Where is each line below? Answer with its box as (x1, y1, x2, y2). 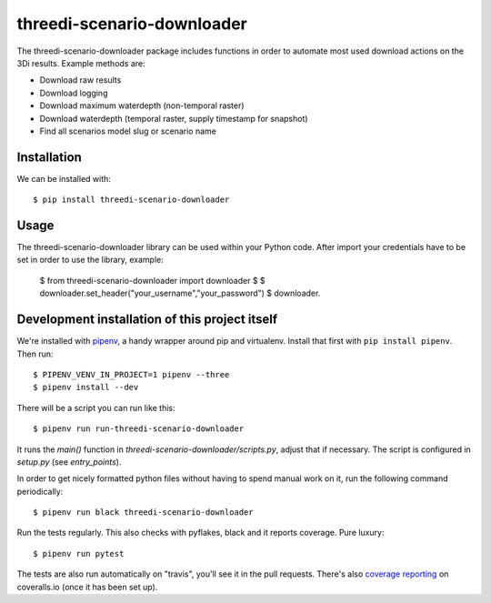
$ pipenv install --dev (33, 382, 139, 393)
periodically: (16, 486, 64, 497)
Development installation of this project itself (16, 312, 278, 327)
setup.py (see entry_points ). (16, 456, 122, 467)
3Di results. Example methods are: (16, 57, 145, 68)
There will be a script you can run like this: (16, 402, 176, 413)
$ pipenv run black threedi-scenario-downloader (33, 508, 254, 518)
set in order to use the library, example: (16, 255, 164, 266)
